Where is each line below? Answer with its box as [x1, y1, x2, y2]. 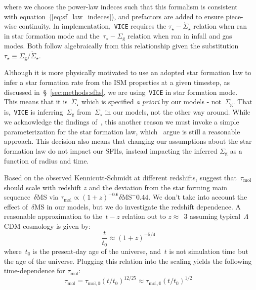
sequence [4, 192, 31, 202]
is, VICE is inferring [4, 106, 63, 117]
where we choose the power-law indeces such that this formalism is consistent [4, 1, 238, 11]
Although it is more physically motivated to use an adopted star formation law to [4, 67, 252, 78]
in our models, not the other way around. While [105, 106, 251, 117]
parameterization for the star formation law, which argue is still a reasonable [4, 126, 240, 136]
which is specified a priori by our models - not [81, 96, 222, 107]
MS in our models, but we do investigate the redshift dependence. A [34, 201, 241, 211]
